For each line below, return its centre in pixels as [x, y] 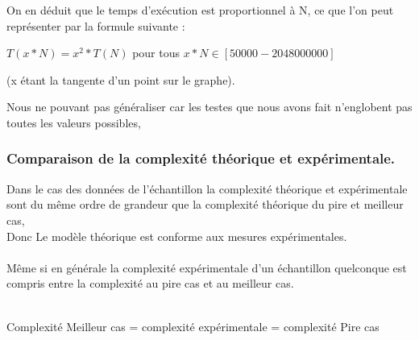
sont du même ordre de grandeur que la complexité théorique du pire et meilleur [205, 204]
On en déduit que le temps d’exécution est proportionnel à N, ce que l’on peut [200, 10]
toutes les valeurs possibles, [74, 122]
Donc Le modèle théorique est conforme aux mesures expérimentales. [177, 236]
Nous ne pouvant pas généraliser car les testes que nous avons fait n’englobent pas [209, 107]
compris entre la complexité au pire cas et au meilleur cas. [150, 283]
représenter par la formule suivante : [96, 25]
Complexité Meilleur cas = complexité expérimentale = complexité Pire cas [193, 326]
